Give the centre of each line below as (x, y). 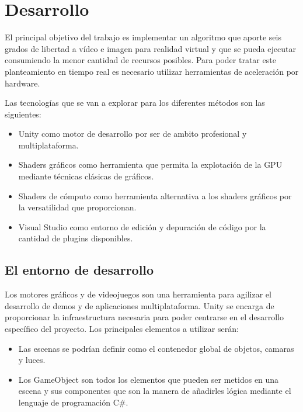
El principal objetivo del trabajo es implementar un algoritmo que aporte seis (143, 37)
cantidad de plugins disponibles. (76, 238)
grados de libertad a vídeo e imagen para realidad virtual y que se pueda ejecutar (150, 48)
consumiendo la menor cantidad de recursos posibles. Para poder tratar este (140, 60)
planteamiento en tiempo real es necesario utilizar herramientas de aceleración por (152, 71)
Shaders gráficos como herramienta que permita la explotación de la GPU (150, 165)
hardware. (22, 83)
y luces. (32, 360)
